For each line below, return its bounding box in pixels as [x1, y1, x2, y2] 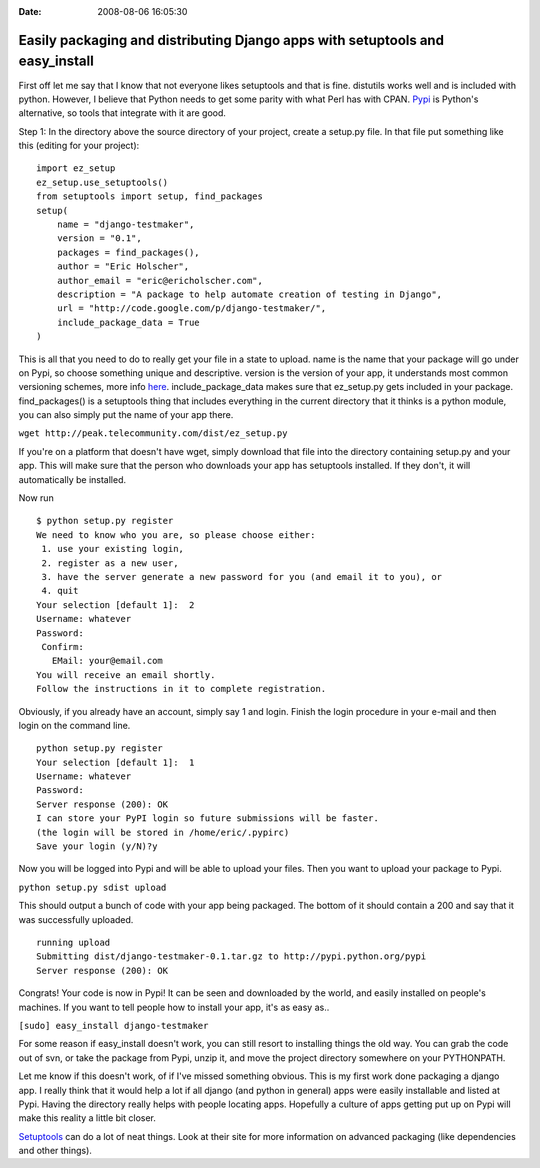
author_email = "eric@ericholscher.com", [56, 275, 264, 286]
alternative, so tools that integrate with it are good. [18, 107, 227, 119]
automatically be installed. [18, 473, 127, 485]
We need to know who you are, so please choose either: [36, 529, 316, 540]
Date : [18, 6, 42, 17]
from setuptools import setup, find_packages [36, 191, 264, 202]
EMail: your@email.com [51, 655, 164, 667]
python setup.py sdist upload [18, 881, 167, 893]
